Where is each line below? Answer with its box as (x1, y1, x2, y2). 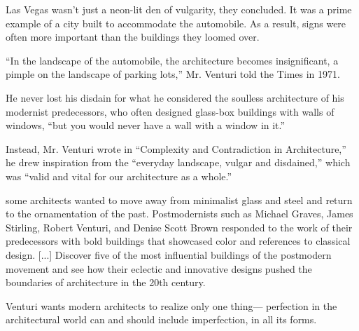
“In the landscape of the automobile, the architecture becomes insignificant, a (6, 53, 339, 67)
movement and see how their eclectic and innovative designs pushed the (6, 261, 312, 276)
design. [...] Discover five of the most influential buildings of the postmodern (6, 247, 332, 262)
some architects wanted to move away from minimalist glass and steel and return (6, 192, 353, 207)
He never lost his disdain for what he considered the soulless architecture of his (6, 90, 344, 104)
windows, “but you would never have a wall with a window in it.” (6, 118, 286, 133)
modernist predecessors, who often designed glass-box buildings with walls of (6, 104, 335, 119)
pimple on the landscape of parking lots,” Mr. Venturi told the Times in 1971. (6, 67, 340, 81)
